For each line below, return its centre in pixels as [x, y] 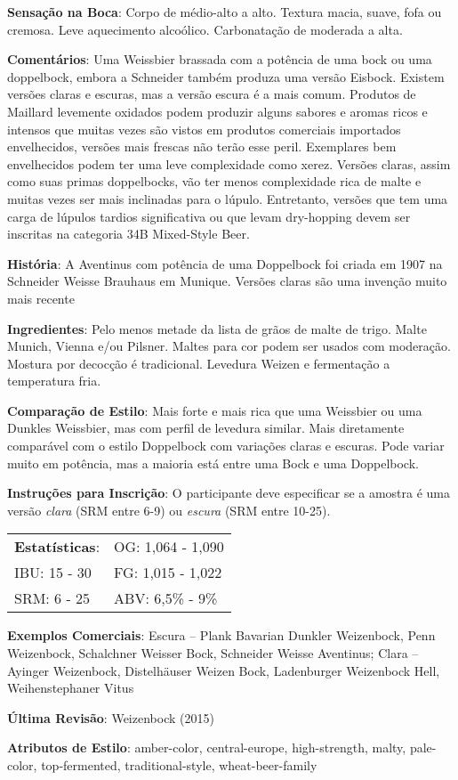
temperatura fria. [54, 381]
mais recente [41, 298]
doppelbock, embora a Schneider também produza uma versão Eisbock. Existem [226, 76]
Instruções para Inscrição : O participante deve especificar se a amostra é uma [229, 493]
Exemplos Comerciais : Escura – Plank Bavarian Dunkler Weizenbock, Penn [221, 635]
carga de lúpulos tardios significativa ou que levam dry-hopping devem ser [209, 216]
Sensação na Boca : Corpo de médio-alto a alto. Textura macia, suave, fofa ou [225, 12]
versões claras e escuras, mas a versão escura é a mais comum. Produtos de [212, 94]
